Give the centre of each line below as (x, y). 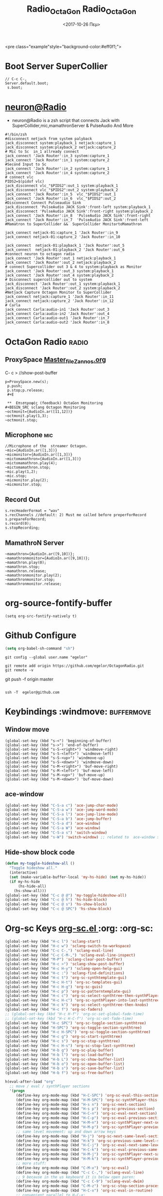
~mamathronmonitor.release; (33, 584)
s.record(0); (18, 524)
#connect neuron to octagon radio (40, 254)
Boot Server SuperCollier (56, 66)
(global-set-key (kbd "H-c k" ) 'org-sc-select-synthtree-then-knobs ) (77, 1005)
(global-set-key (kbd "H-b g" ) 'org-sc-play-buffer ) (59, 1050)
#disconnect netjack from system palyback (49, 139)
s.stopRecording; (23, 528)
